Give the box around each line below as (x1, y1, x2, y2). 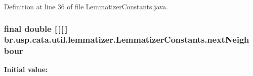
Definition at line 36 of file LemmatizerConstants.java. (4, 1, 168, 11)
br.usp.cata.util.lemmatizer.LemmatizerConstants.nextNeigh (4, 33, 250, 46)
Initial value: (4, 64, 48, 74)
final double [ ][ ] (4, 22, 68, 34)
